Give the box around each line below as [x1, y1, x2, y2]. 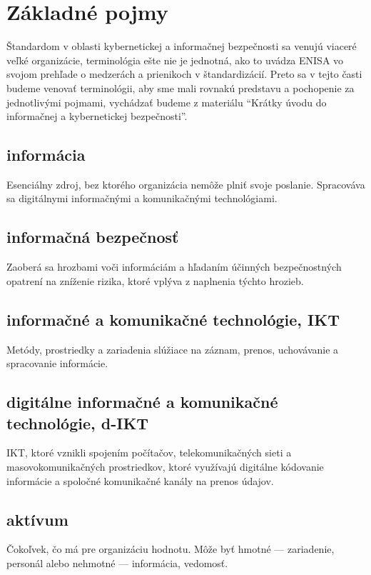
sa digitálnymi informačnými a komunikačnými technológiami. [6, 191, 278, 206]
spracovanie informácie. [6, 356, 108, 371]
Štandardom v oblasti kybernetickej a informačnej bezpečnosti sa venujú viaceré [6, 39, 357, 54]
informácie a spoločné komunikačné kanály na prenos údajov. [6, 473, 274, 488]
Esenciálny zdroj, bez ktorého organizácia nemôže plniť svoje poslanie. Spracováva [6, 176, 365, 191]
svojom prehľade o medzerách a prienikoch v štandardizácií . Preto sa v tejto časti [6, 66, 362, 81]
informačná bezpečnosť [6, 226, 179, 248]
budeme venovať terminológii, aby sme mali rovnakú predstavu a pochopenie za [6, 80, 355, 95]
